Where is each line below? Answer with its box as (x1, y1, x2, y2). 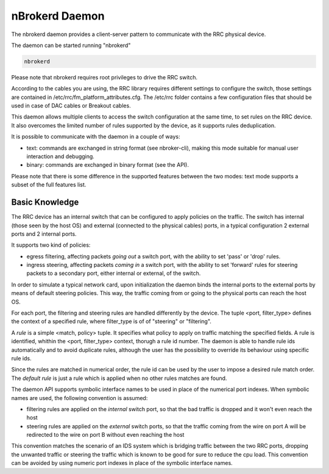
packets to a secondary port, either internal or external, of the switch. (26, 269, 201, 277)
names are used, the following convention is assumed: (11, 394, 148, 401)
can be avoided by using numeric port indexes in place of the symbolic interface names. (11, 459, 233, 467)
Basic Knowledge (11, 197, 79, 208)
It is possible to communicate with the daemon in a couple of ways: (11, 133, 180, 140)
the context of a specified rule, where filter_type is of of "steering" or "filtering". (11, 318, 211, 325)
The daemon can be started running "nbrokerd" (11, 42, 131, 49)
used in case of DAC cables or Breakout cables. (11, 102, 131, 109)
